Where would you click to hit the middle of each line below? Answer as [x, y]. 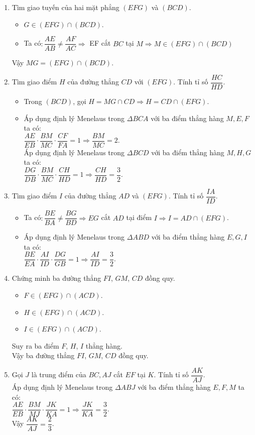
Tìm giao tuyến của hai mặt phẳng [66, 7]
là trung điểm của [59, 374]
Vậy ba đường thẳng [43, 355]
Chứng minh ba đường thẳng [56, 278]
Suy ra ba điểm [35, 345]
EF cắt [100, 43]
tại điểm [139, 217]
